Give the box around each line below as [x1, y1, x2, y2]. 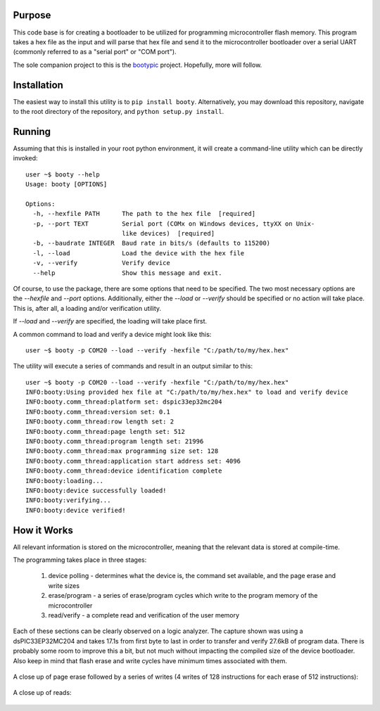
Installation [13, 79, 63, 91]
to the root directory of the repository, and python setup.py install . [13, 107, 224, 115]
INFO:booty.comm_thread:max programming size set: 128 [25, 447, 219, 455]
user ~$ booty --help [25, 170, 100, 179]
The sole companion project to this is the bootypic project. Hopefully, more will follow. [13, 60, 262, 69]
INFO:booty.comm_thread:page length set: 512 [25, 428, 186, 435]
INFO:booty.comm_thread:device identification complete [25, 467, 222, 475]
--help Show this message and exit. [32, 269, 222, 277]
